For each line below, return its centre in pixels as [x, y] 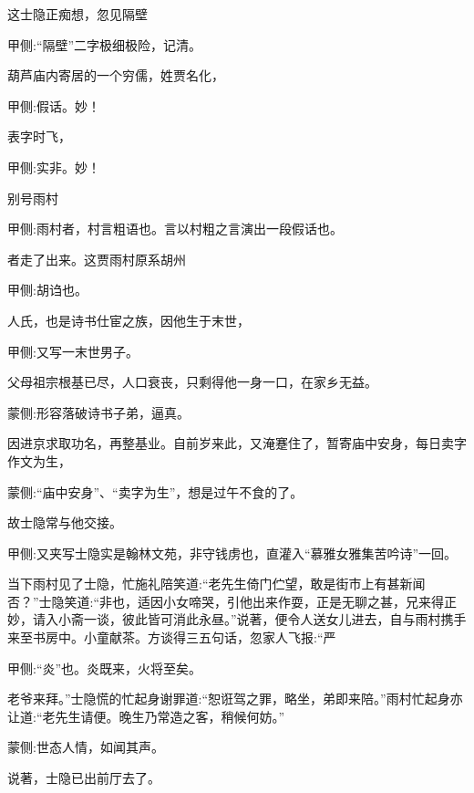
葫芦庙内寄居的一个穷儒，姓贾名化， [116, 75]
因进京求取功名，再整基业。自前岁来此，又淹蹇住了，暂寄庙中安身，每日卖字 [237, 443]
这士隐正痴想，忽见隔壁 [77, 14]
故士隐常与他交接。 [65, 522]
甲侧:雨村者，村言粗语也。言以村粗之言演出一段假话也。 [175, 229]
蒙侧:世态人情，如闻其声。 [86, 747]
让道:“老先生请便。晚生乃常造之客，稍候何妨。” [146, 716]
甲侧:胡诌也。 [47, 290]
